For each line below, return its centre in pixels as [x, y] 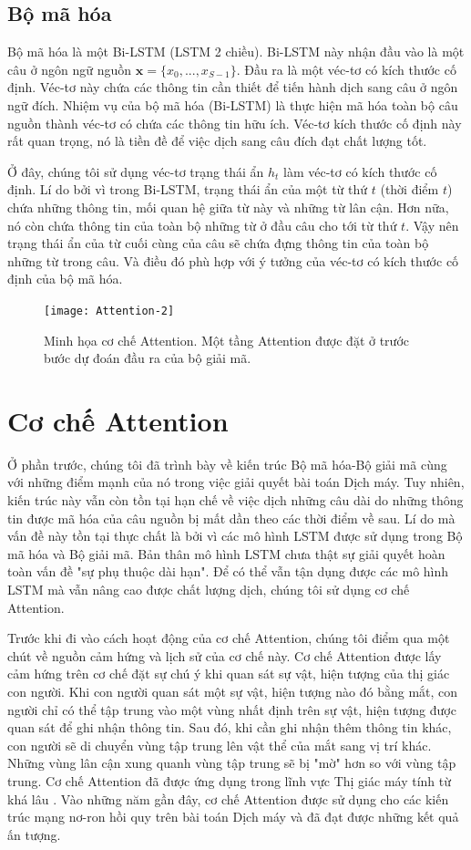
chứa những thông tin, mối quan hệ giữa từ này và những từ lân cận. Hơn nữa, [228, 207]
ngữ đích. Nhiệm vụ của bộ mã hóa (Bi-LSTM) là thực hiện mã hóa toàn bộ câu [233, 104]
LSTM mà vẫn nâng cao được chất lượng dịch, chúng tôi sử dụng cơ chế [209, 590]
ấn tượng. [34, 834]
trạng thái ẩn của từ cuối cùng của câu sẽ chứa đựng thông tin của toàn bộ [218, 243]
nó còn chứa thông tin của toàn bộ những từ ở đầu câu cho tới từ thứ [202, 225]
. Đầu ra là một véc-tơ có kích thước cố [346, 69]
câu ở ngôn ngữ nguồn [70, 69]
